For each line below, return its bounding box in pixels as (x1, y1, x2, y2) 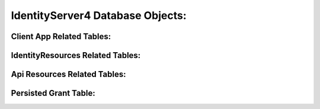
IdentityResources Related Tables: (11, 50, 141, 60)
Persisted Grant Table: (11, 88, 95, 98)
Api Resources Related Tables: (11, 69, 126, 79)
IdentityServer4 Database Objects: (11, 9, 187, 22)
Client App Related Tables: (11, 31, 111, 41)
